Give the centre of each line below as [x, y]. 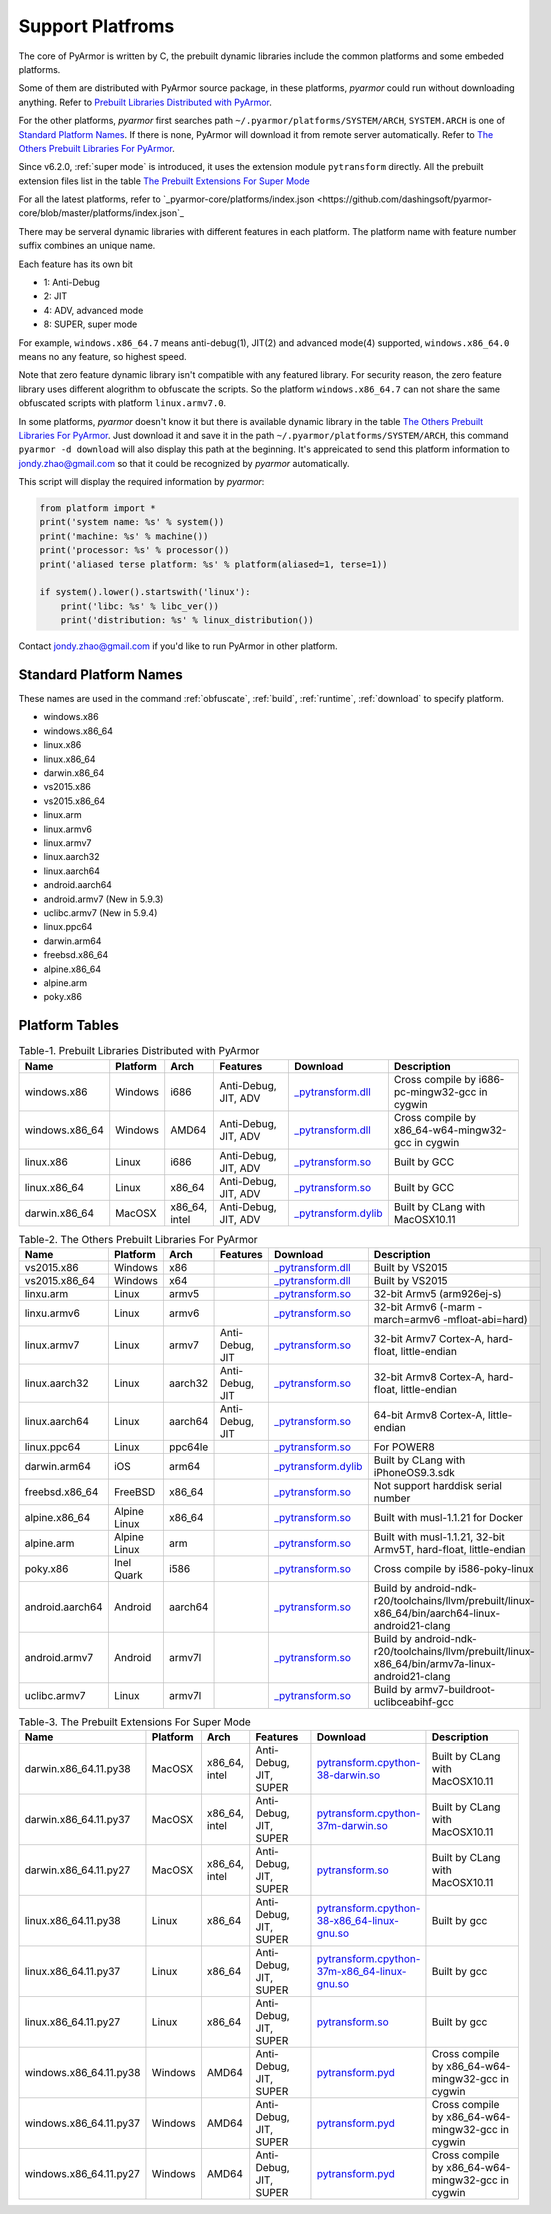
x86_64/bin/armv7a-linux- [434, 1663]
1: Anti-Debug [71, 282]
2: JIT [55, 296]
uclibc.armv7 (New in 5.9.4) [100, 912]
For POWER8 [404, 1447]
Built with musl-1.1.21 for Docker [448, 1517]
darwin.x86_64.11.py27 [77, 1870]
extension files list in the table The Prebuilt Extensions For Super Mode [164, 181]
